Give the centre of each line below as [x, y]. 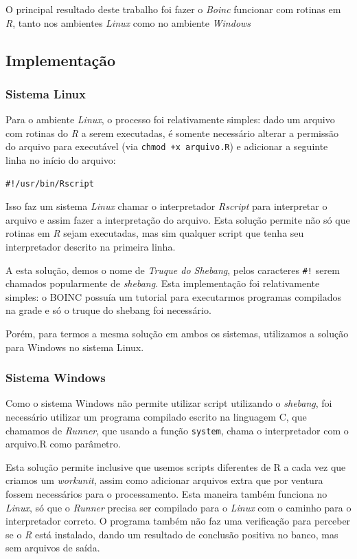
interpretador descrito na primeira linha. [91, 246]
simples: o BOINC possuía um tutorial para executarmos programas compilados [173, 296]
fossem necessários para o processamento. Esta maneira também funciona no [166, 494]
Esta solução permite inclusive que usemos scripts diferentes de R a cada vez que [176, 466]
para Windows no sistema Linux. [75, 347]
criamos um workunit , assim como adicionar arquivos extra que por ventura [164, 480]
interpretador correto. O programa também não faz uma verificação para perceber [178, 521]
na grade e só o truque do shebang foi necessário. [108, 310]
